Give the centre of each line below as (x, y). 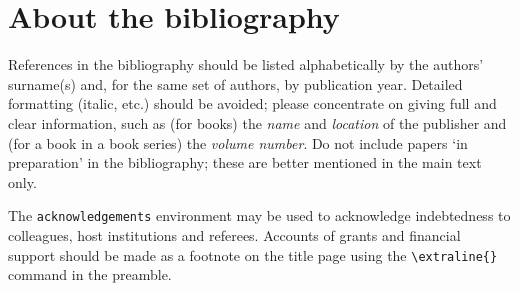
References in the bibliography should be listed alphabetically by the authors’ (246, 64)
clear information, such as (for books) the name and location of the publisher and (257, 122)
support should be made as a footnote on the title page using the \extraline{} (253, 254)
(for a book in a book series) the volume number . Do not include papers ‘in (238, 142)
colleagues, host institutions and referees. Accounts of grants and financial (234, 234)
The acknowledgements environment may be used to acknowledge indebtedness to (259, 215)
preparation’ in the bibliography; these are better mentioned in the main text (245, 162)
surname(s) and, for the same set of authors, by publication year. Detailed (235, 83)
